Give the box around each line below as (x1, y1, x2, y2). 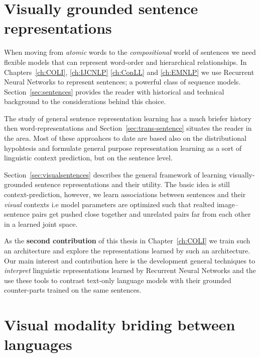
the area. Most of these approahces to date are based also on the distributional (4, 133, 246, 143)
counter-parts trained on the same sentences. (4, 285, 142, 295)
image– (216, 199, 238, 209)
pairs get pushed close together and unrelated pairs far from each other (32, 209, 251, 219)
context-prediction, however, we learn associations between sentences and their (4, 189, 246, 200)
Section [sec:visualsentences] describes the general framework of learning (4, 169, 227, 180)
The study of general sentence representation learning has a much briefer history (4, 113, 251, 123)
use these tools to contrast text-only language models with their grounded (4, 275, 231, 285)
